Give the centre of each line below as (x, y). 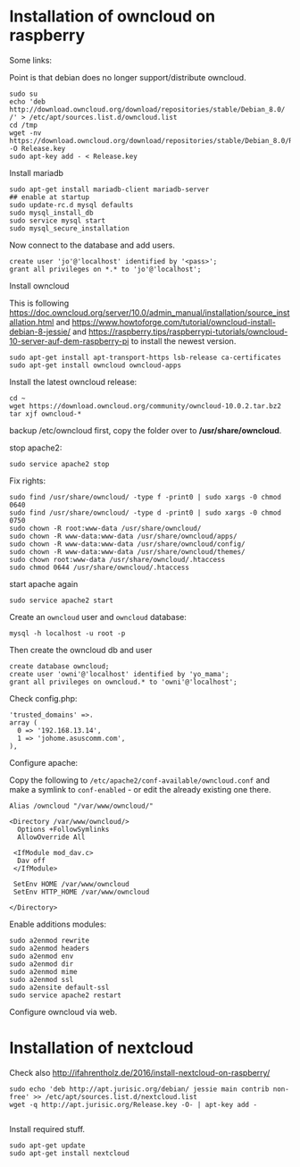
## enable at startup (50, 197)
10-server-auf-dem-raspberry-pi (69, 340)
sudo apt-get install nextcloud (69, 1153)
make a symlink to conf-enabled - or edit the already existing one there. (140, 789)
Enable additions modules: (58, 924)
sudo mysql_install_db (51, 213)
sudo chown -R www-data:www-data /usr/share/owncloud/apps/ (124, 536)
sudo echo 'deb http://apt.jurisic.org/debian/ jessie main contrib (139, 1089)
